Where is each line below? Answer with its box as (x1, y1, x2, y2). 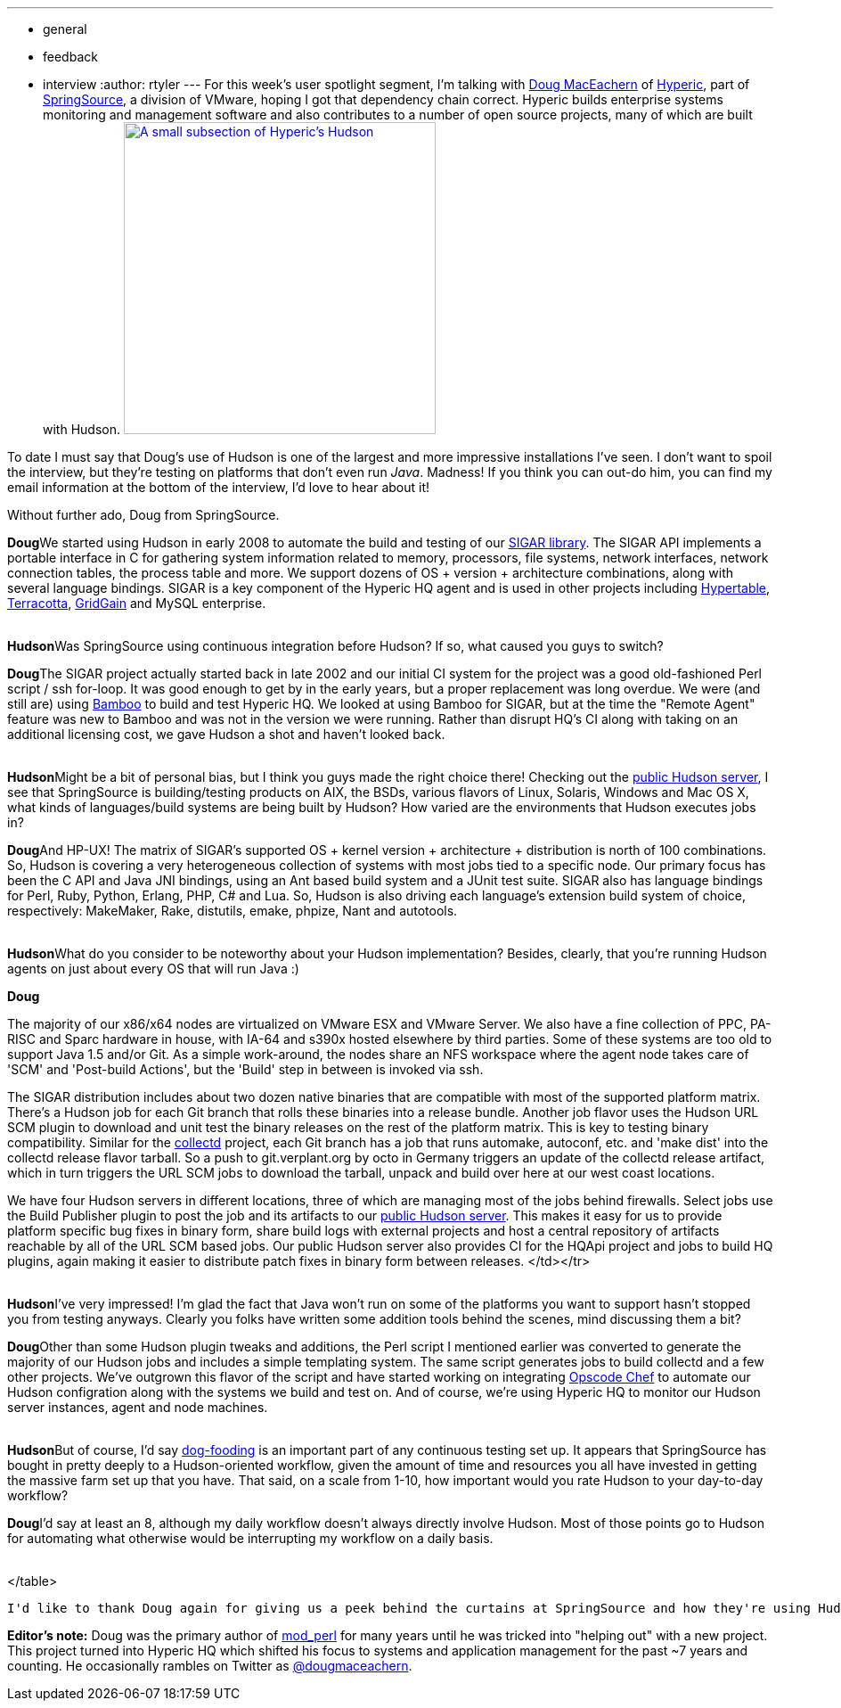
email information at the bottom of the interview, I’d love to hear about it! (7, 480, 430, 495)
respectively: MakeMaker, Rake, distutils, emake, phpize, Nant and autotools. (7, 903, 458, 918)
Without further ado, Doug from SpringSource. (7, 507, 280, 522)
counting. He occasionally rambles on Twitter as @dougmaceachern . (7, 1658, 412, 1673)
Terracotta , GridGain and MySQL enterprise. (7, 595, 266, 611)
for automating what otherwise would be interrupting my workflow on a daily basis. (7, 1531, 494, 1546)
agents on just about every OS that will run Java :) (7, 961, 299, 976)
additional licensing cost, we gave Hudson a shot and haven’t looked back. (7, 727, 445, 742)
